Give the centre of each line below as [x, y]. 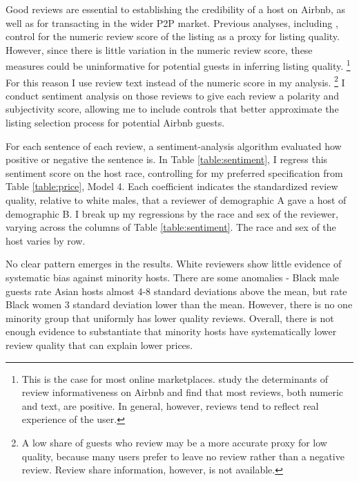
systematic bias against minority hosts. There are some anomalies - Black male [173, 277]
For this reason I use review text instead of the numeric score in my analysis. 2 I [175, 81]
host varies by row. [46, 240]
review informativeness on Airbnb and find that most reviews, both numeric [183, 392]
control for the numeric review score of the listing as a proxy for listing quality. [173, 36]
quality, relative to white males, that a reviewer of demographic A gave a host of [176, 200]
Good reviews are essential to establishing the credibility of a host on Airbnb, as [175, 9]
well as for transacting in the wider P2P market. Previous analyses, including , [172, 22]
